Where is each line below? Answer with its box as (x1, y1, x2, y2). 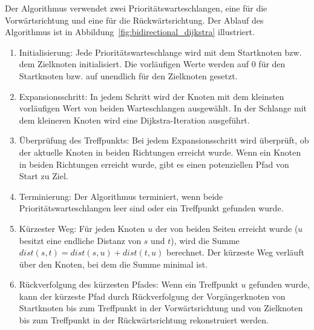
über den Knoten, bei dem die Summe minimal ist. (19, 257, 208, 270)
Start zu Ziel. (19, 170, 68, 182)
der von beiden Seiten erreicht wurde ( (155, 222, 298, 234)
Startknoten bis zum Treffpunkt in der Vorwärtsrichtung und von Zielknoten (19, 302, 303, 314)
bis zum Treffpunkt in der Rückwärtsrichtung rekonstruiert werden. (19, 314, 269, 326)
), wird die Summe (171, 234, 240, 246)
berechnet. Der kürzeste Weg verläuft (166, 246, 304, 259)
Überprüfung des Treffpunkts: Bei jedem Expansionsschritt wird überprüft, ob (19, 134, 309, 147)
